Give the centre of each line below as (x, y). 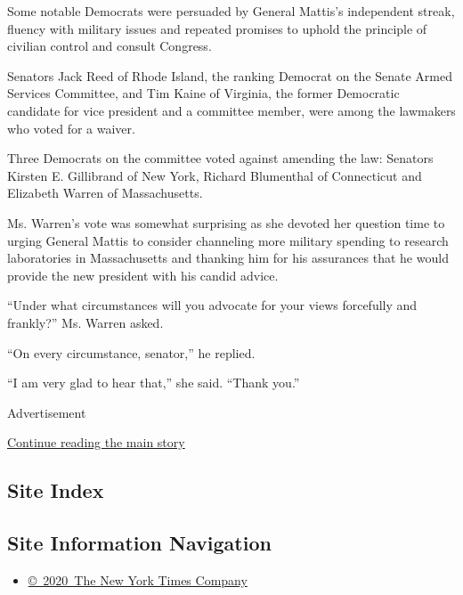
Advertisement (47, 412)
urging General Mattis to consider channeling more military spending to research (228, 240)
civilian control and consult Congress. (110, 46)
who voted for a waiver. (71, 128)
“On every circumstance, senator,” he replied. (131, 352)
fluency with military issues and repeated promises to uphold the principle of (217, 28)
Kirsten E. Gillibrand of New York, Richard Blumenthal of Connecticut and (215, 175)
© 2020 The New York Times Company (138, 579)
